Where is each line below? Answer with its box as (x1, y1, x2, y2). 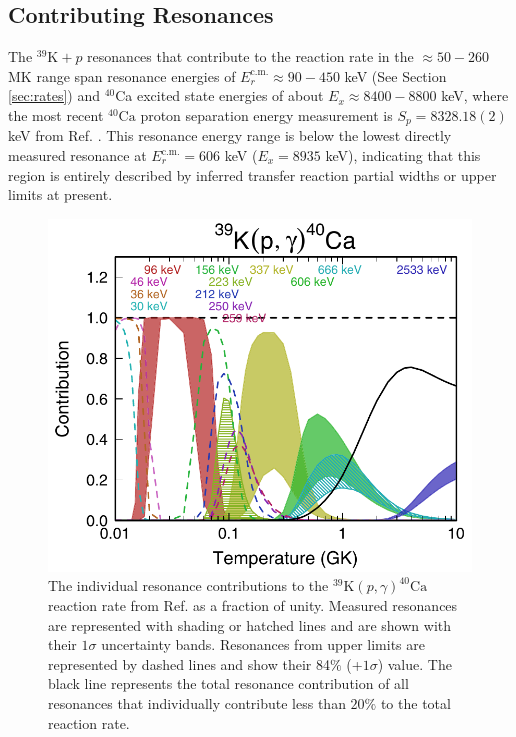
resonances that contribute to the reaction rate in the (87, 46, 414, 67)
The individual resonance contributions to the (48, 575, 329, 596)
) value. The (377, 653, 452, 674)
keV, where (441, 85, 509, 106)
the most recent (8, 104, 104, 125)
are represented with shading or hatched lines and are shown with (48, 614, 452, 635)
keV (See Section (344, 65, 447, 86)
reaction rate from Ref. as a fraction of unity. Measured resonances (48, 595, 458, 616)
